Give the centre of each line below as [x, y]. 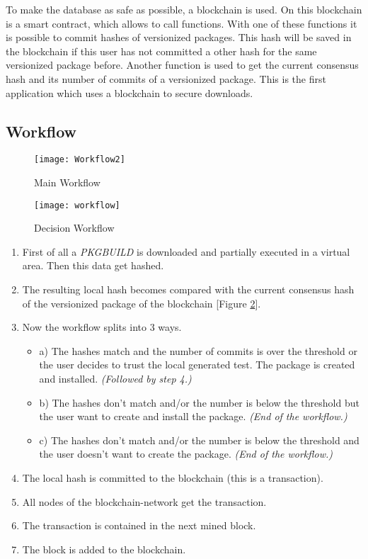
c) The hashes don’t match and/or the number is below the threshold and [199, 440]
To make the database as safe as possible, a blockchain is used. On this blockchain [184, 9]
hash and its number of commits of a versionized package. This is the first [166, 78]
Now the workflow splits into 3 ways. [102, 327]
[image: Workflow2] [80, 160]
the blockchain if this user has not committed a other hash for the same [161, 51]
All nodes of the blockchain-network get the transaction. [144, 501]
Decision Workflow [74, 228]
